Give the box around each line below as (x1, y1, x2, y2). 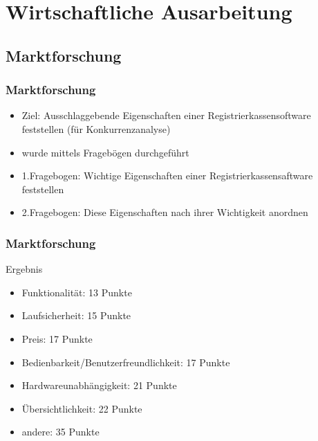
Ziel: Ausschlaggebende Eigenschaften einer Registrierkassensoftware (21, 108, 311, 123)
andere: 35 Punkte (21, 424, 100, 439)
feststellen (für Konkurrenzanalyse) (21, 121, 171, 136)
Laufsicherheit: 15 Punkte (21, 308, 131, 323)
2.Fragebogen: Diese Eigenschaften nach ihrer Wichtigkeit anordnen (21, 205, 308, 219)
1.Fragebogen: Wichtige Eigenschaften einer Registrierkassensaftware (21, 168, 313, 183)
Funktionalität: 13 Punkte (21, 285, 132, 299)
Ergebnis (6, 262, 43, 276)
